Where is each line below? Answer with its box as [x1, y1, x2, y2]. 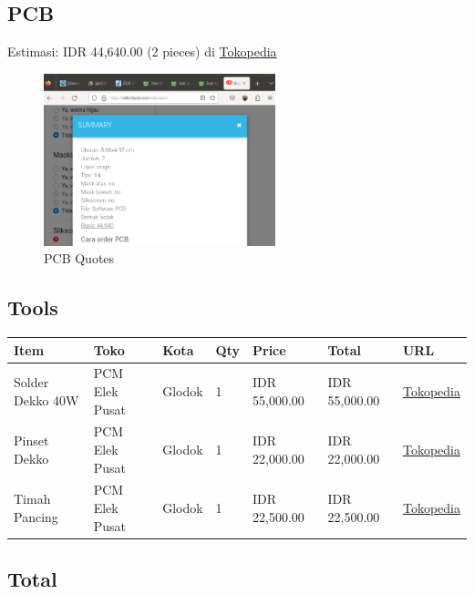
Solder [14, 373, 49, 392]
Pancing [14, 507, 58, 526]
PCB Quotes [44, 249, 115, 268]
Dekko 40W [14, 390, 79, 409]
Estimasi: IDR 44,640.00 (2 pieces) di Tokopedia [7, 42, 277, 61]
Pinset [14, 431, 49, 450]
